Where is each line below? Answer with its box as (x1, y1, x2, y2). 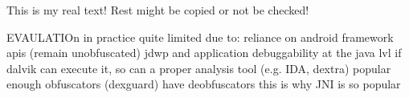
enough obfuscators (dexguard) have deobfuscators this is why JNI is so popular (6, 76, 401, 92)
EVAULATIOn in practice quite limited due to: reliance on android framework (6, 28, 394, 45)
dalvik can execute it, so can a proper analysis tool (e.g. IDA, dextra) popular (6, 59, 391, 76)
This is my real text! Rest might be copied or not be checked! (6, 2, 309, 18)
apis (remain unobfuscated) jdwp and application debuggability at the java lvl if (6, 44, 402, 61)
